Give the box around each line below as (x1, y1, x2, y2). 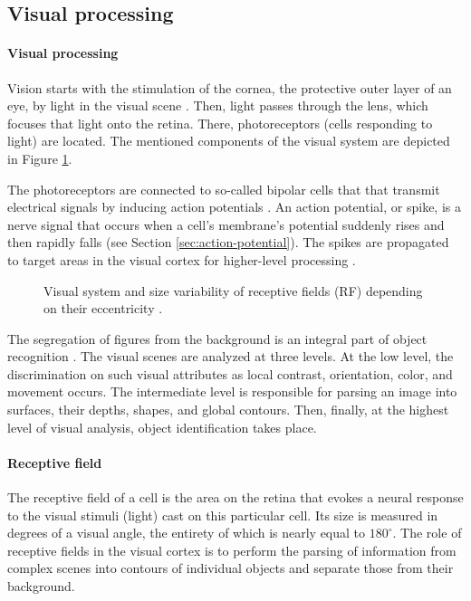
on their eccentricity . (43, 299, 163, 318)
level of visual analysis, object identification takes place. (7, 417, 317, 436)
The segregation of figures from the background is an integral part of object (7, 329, 428, 348)
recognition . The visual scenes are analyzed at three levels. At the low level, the (7, 347, 454, 366)
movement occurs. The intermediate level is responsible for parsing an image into (7, 382, 457, 401)
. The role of (392, 523, 462, 542)
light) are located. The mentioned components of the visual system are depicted (7, 131, 450, 150)
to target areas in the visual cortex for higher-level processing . (7, 250, 356, 269)
